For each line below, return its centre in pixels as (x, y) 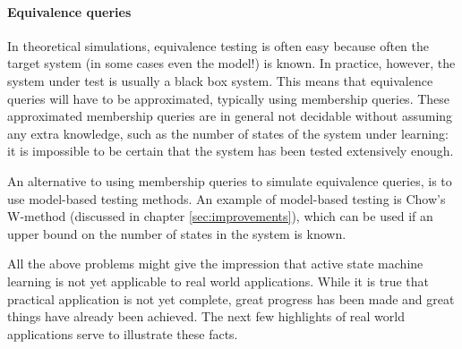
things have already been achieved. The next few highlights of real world (206, 316)
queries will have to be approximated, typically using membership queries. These (229, 98)
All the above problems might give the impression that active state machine (215, 264)
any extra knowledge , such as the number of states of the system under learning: (228, 133)
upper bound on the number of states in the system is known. (177, 233)
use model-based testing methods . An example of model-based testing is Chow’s (227, 198)
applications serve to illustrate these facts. (123, 333)
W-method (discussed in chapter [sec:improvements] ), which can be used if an (220, 216)
